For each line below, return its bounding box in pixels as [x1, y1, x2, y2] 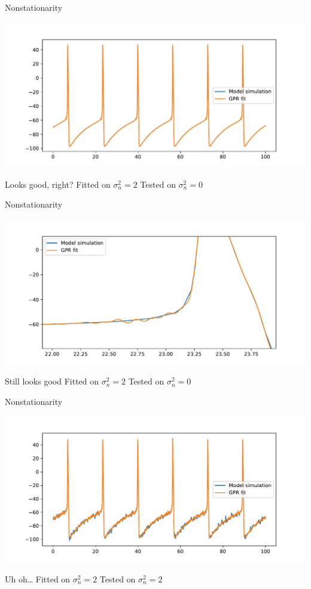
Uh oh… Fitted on [5, 572, 71, 585]
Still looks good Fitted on [5, 375, 99, 387]
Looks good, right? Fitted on [5, 178, 111, 190]
